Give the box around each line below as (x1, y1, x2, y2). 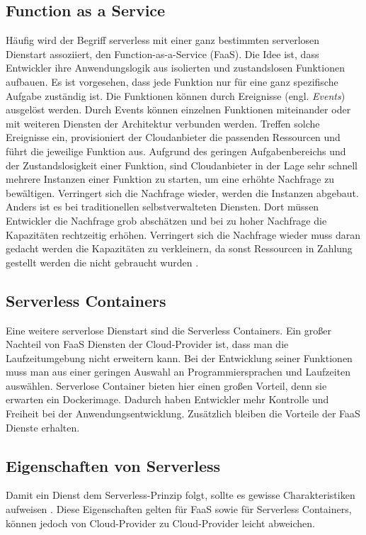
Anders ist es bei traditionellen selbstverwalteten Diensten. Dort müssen (6, 199, 319, 214)
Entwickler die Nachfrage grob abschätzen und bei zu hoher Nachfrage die (6, 213, 327, 227)
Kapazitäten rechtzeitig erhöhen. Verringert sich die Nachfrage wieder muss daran (6, 227, 361, 242)
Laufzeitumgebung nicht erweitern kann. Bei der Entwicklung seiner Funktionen (6, 350, 353, 365)
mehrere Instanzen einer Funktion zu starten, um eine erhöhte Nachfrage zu (6, 171, 335, 186)
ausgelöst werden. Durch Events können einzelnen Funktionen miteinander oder (6, 102, 351, 117)
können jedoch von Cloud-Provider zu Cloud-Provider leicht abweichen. (6, 515, 315, 530)
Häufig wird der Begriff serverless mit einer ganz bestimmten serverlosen (6, 33, 320, 47)
